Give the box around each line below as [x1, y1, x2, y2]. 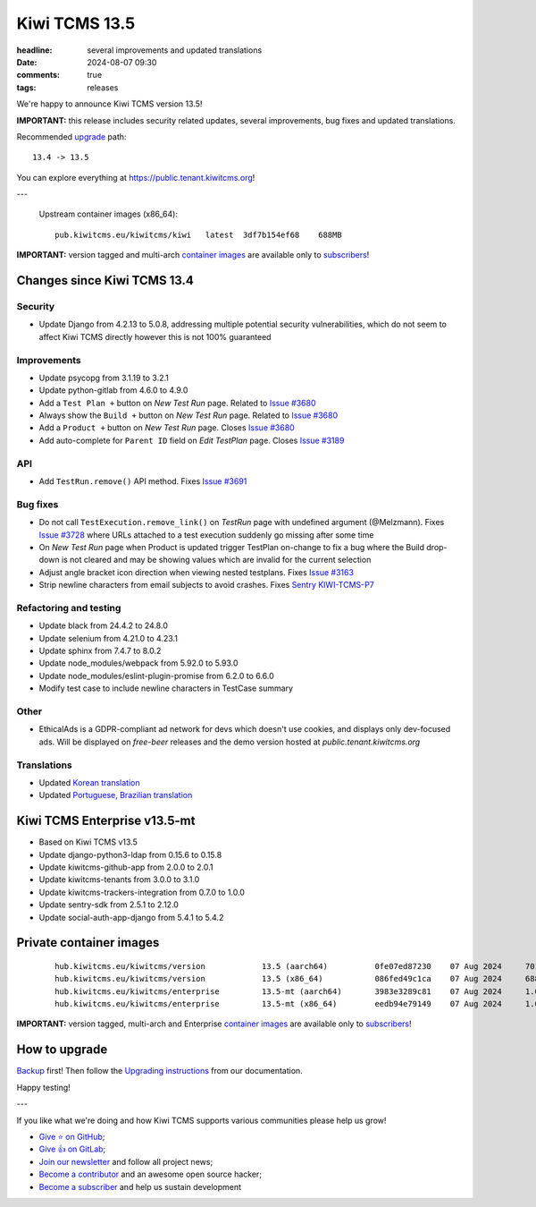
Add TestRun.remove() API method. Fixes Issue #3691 [38, 476, 247, 487]
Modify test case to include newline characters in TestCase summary [38, 683, 294, 693]
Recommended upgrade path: [16, 131, 127, 142]
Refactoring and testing [16, 601, 121, 614]
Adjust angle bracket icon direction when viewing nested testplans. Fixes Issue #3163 [38, 566, 355, 577]
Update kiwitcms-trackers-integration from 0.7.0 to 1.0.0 [38, 887, 246, 897]
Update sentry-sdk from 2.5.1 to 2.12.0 [38, 899, 179, 910]
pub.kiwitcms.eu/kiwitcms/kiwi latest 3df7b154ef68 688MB [54, 229, 343, 240]
